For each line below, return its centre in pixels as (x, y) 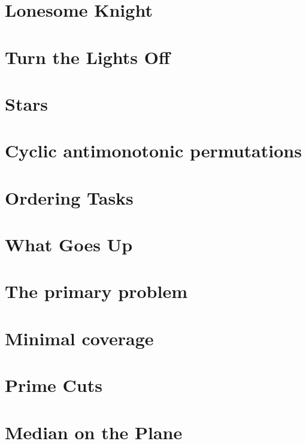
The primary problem (96, 291)
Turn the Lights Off (87, 57)
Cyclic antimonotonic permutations (153, 150)
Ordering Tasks (69, 197)
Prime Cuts (54, 385)
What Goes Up (69, 244)
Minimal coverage (79, 338)
